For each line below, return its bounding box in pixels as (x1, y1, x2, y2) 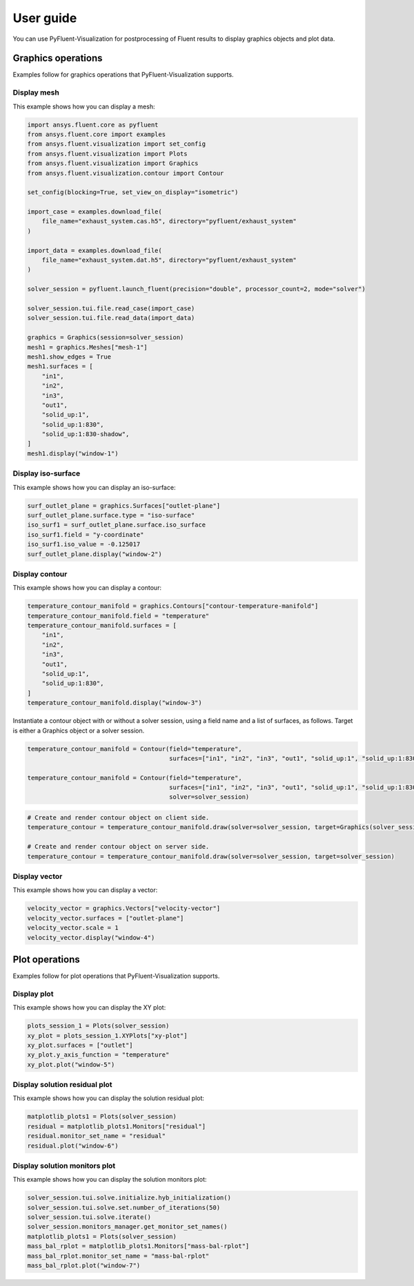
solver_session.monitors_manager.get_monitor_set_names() (27, 1223, 228, 1231)
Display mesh (12, 88, 60, 97)
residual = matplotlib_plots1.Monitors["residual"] (27, 1122, 206, 1130)
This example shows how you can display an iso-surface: (12, 483, 176, 491)
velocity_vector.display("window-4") (27, 934, 155, 941)
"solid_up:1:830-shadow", (41, 431, 130, 438)
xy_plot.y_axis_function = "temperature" (27, 1051, 170, 1059)
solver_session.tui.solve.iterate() (27, 1213, 152, 1221)
